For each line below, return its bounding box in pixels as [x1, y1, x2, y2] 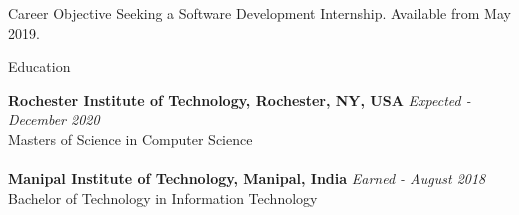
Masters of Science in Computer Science [8, 128, 253, 149]
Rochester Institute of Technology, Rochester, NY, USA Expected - [8, 89, 471, 110]
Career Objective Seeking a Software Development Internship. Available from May [8, 3, 511, 23]
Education [8, 56, 71, 77]
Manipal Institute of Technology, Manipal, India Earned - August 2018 [8, 168, 486, 189]
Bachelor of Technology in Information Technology [8, 187, 318, 208]
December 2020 [8, 109, 100, 130]
